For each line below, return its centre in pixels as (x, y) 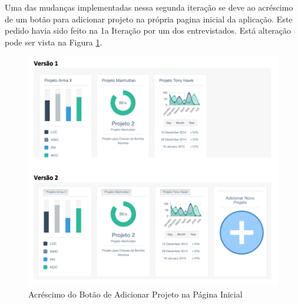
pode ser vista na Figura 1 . (54, 42)
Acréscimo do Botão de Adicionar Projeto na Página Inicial (135, 294)
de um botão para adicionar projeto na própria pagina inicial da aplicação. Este (149, 19)
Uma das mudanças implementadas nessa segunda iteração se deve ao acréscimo (149, 7)
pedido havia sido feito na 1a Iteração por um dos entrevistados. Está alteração (148, 30)
